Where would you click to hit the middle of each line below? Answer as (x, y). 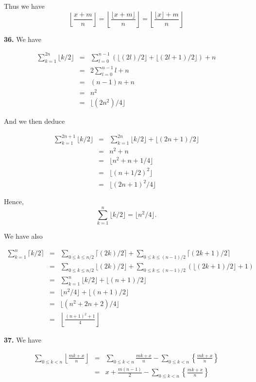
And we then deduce (34, 121)
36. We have (23, 39)
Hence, (14, 201)
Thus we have (24, 6)
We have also (23, 236)
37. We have (23, 340)
